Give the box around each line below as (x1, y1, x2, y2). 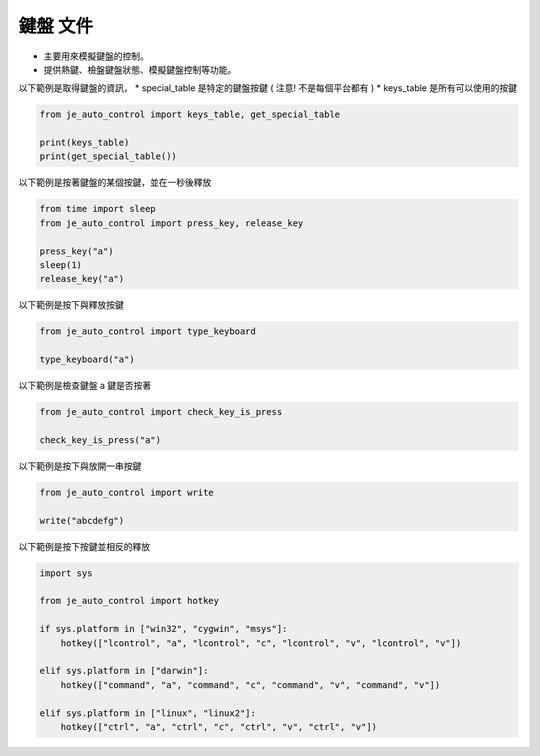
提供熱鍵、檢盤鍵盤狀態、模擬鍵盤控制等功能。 (43, 63, 237, 75)
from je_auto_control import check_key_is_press (39, 406, 283, 418)
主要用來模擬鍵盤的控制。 (43, 50, 149, 62)
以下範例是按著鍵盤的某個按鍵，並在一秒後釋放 (18, 176, 212, 189)
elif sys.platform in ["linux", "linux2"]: (39, 707, 257, 719)
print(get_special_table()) (39, 151, 177, 162)
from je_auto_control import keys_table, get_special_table (39, 109, 341, 120)
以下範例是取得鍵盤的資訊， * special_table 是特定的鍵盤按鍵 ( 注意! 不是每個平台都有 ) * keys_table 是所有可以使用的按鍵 (18, 82, 517, 94)
